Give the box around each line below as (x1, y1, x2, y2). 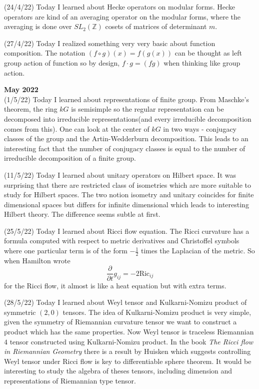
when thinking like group (163, 57, 240, 68)
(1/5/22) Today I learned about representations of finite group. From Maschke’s (4, 94, 249, 104)
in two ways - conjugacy (163, 123, 236, 134)
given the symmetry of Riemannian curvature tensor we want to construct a (4, 316, 237, 327)
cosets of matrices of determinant (105, 21, 207, 32)
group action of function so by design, (4, 57, 120, 68)
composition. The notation (4, 48, 85, 58)
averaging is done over (4, 21, 72, 32)
